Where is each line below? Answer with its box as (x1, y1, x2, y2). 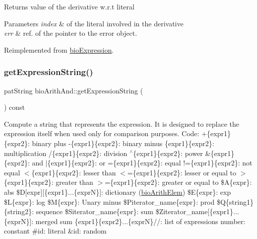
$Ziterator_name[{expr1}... (155, 206, 239, 217)
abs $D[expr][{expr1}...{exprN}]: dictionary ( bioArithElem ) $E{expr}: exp (4, 186, 231, 197)
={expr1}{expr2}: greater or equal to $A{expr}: (105, 177, 252, 187)
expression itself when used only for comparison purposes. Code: (4, 128, 199, 139)
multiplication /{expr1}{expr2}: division (4, 148, 128, 158)
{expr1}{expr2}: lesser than (31, 167, 116, 177)
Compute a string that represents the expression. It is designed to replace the (4, 118, 239, 129)
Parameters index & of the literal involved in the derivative (4, 18, 184, 28)
